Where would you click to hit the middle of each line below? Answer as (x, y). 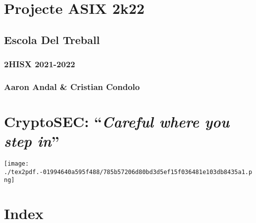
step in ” (32, 141)
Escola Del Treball (52, 39)
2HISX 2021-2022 (40, 64)
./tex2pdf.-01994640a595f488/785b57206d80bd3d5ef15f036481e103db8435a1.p (128, 172)
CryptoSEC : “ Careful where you (117, 122)
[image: (17, 164)
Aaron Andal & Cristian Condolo (72, 86)
